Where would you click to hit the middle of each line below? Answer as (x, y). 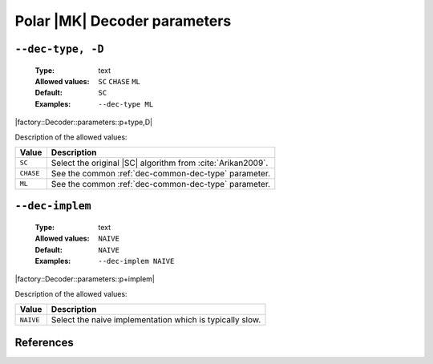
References (44, 342)
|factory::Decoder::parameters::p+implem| (85, 279)
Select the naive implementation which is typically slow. (156, 320)
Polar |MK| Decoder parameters (123, 21)
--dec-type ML (126, 104)
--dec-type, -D (59, 49)
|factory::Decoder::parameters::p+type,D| (84, 122)
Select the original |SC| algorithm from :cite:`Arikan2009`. (160, 163)
